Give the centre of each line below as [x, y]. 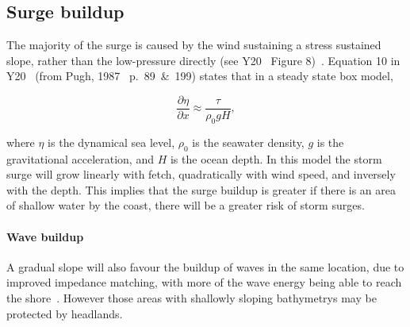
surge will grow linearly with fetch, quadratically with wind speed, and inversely [201, 174]
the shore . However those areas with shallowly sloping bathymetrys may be [192, 298]
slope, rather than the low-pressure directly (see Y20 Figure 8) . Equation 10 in [203, 60]
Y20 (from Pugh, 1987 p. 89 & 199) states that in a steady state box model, [200, 76]
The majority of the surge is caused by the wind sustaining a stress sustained [194, 45]
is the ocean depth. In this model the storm [276, 158]
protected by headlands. [65, 313]
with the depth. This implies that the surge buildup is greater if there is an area [201, 189]
